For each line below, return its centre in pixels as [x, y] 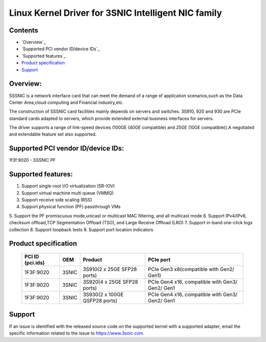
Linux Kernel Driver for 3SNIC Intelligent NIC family [116, 13]
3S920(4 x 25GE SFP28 [111, 282]
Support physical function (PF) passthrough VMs [71, 206]
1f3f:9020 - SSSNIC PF [33, 160]
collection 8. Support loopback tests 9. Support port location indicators [81, 230]
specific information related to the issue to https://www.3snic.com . [77, 333]
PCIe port [159, 260]
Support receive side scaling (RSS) [57, 200]
